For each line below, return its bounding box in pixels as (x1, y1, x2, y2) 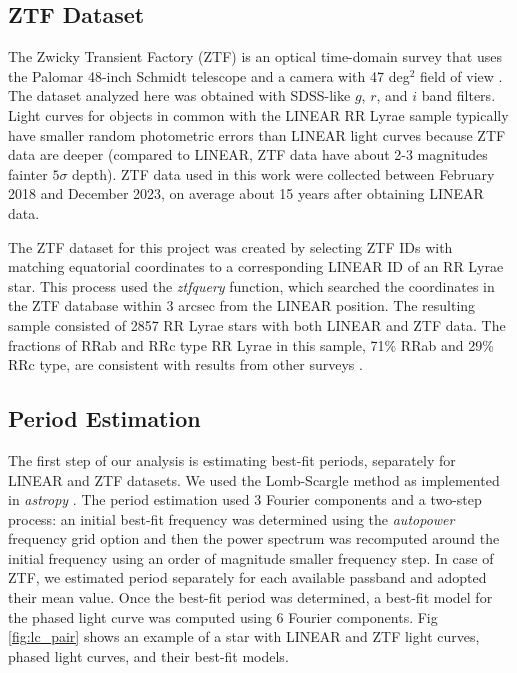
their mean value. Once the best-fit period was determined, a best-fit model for (8, 587, 493, 608)
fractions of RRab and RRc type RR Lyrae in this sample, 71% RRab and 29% (8, 334, 494, 355)
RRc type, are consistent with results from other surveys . (8, 354, 363, 375)
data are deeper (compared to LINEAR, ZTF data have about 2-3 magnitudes (8, 144, 488, 165)
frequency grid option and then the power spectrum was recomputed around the (8, 528, 500, 549)
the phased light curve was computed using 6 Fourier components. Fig (8, 606, 438, 627)
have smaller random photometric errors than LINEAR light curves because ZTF (8, 124, 506, 145)
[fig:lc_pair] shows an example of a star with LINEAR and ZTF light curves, (8, 626, 480, 647)
